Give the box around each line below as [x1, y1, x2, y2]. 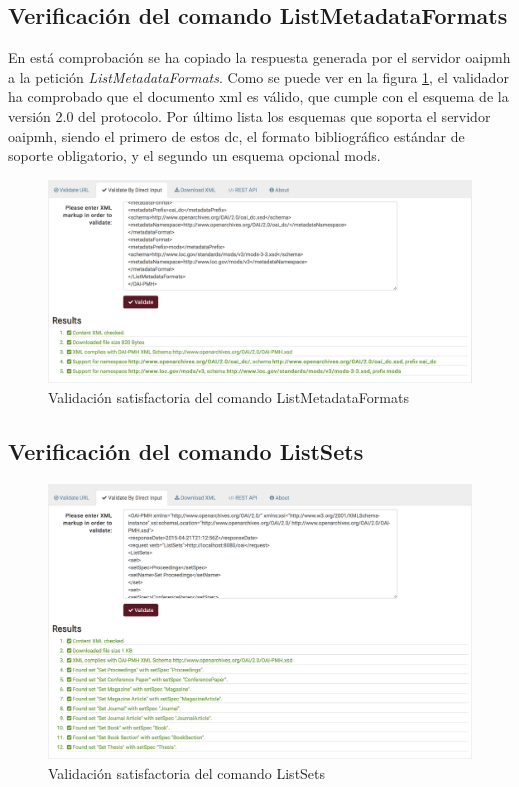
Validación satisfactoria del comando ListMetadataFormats [48, 387, 409, 408]
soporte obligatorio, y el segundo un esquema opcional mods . [8, 145, 381, 166]
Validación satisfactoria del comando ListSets [48, 762, 326, 783]
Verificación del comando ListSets [8, 436, 364, 467]
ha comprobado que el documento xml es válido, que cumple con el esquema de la [8, 86, 509, 107]
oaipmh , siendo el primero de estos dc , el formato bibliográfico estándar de [8, 125, 465, 146]
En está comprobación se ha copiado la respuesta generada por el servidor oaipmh [8, 47, 511, 68]
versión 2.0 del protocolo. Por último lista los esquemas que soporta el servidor [8, 105, 491, 126]
